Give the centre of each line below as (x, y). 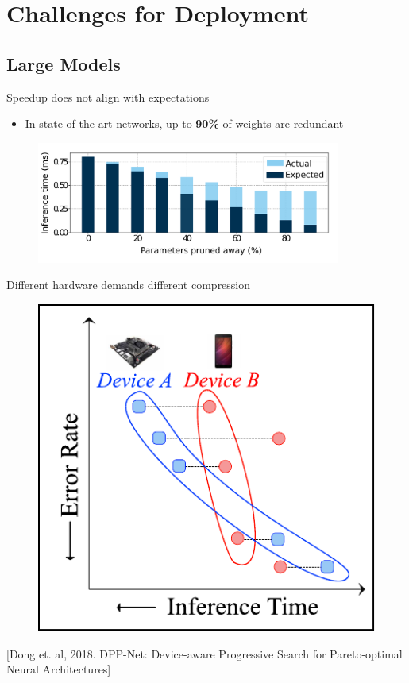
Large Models (64, 63)
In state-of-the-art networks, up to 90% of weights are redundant (184, 123)
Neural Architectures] (59, 669)
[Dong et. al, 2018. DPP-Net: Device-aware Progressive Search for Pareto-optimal (204, 653)
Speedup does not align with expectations (108, 96)
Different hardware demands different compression (129, 285)
